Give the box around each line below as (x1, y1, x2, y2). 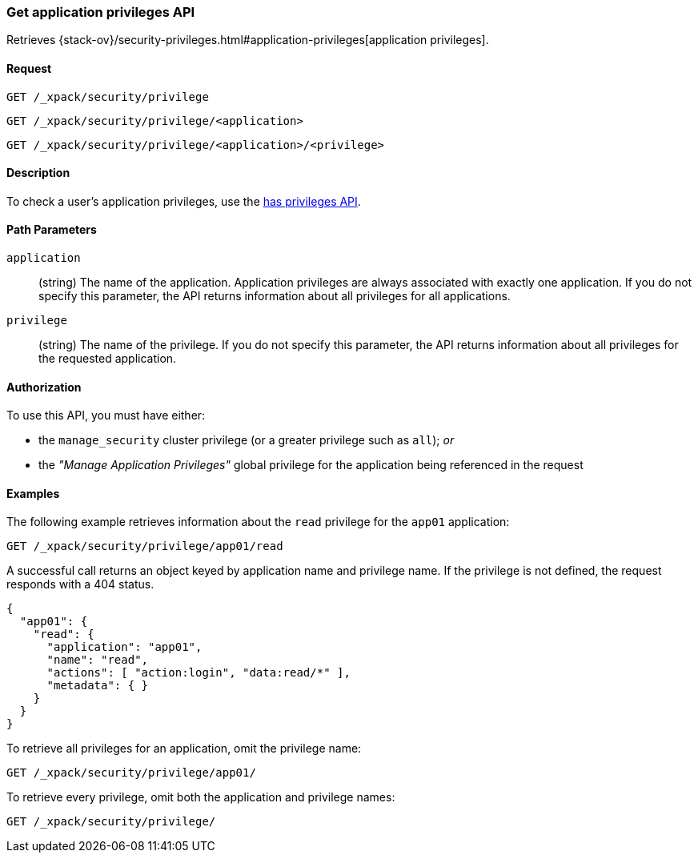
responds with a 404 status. (6, 577, 154, 592)
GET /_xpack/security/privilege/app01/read (6, 540, 283, 553)
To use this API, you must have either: (6, 408, 206, 423)
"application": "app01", (46, 640, 203, 654)
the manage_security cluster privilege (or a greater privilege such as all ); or (38, 433, 455, 448)
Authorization (6, 379, 82, 394)
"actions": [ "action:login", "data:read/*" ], (46, 666, 351, 680)
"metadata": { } (46, 679, 149, 692)
